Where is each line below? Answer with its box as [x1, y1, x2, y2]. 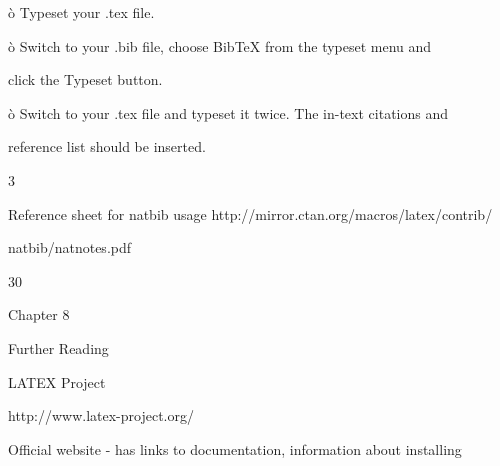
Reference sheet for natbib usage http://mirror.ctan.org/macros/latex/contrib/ [8, 203, 493, 224]
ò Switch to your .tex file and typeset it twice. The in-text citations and [8, 102, 449, 123]
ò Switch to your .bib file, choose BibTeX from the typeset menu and [8, 35, 432, 56]
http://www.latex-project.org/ [8, 405, 194, 426]
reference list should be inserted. [8, 136, 206, 157]
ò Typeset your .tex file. [8, 2, 155, 22]
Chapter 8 [8, 304, 70, 325]
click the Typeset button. [8, 69, 163, 90]
